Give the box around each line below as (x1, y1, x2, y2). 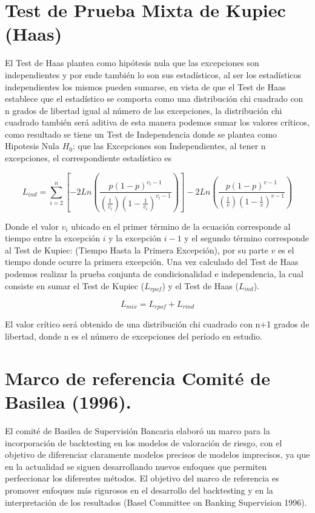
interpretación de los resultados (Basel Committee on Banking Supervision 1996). (5, 495, 307, 508)
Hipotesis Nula (5, 139, 59, 152)
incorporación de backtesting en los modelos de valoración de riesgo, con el (5, 436, 282, 449)
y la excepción (108, 232, 162, 244)
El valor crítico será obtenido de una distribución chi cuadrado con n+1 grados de (5, 318, 310, 330)
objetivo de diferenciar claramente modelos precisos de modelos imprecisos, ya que (5, 448, 310, 461)
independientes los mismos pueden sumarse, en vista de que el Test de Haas (5, 80, 286, 93)
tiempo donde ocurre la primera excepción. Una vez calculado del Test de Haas (5, 255, 299, 268)
